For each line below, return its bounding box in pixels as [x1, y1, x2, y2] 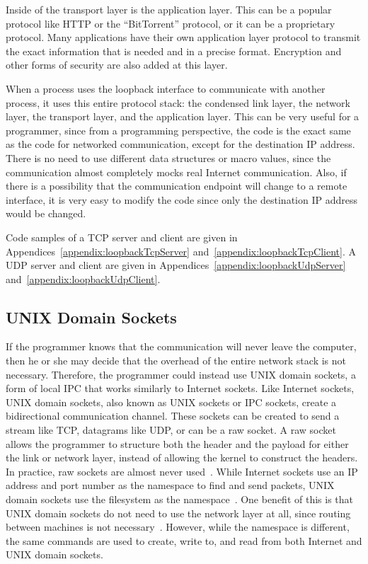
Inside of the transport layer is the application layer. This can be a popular [6, 2, 332, 16]
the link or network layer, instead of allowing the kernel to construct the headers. [6, 450, 358, 465]
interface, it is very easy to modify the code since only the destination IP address [6, 192, 357, 207]
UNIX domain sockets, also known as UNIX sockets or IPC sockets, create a [6, 394, 337, 409]
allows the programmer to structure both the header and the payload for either [6, 436, 349, 451]
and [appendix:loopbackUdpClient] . [6, 271, 161, 286]
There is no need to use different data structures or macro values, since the [6, 150, 331, 165]
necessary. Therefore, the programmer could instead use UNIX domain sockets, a [6, 367, 356, 381]
